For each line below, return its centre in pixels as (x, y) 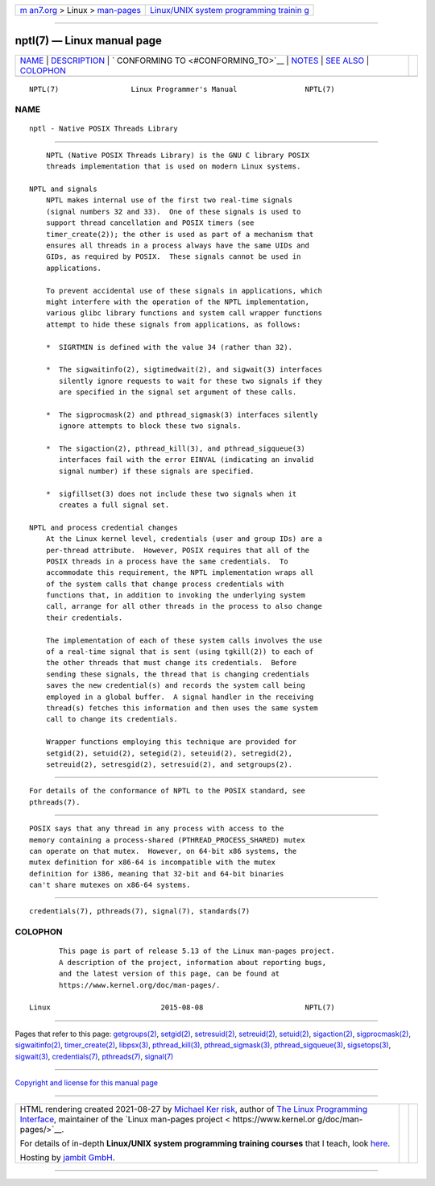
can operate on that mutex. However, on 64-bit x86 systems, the (163, 851)
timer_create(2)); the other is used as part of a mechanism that (180, 234)
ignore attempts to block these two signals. (150, 426)
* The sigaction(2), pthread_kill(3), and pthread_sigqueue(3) (175, 449)
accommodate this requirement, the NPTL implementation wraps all (180, 573)
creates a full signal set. (114, 505)
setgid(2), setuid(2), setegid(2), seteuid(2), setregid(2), (169, 753)
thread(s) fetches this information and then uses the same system (182, 708)
